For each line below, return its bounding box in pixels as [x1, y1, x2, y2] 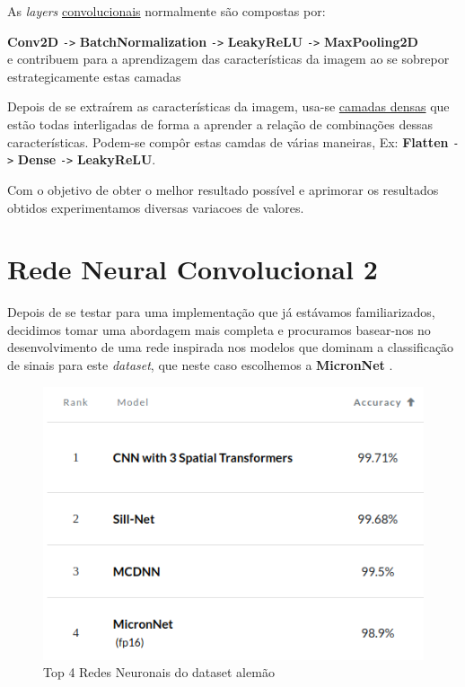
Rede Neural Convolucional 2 [7, 251, 378, 287]
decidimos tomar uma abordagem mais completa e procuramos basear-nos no [7, 320, 431, 339]
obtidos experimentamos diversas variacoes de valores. [7, 198, 304, 216]
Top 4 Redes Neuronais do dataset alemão [43, 663, 275, 682]
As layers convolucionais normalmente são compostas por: [7, 2, 326, 20]
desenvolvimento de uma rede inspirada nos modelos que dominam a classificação [7, 338, 454, 357]
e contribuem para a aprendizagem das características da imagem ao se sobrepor [7, 49, 450, 68]
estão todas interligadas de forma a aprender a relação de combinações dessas [7, 115, 433, 134]
